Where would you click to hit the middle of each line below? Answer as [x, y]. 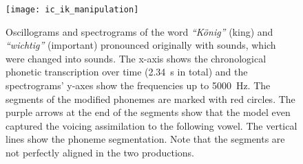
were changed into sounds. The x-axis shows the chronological [136, 58]
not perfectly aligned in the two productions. [100, 152]
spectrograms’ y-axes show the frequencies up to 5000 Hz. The [138, 85]
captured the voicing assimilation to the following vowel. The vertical [151, 125]
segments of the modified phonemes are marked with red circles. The [150, 98]
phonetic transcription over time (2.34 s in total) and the [127, 72]
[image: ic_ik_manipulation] [72, 10]
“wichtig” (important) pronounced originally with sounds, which [141, 45]
